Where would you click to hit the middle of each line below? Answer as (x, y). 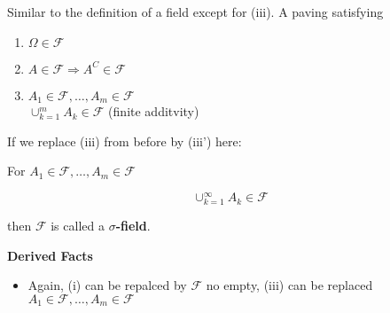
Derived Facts (50, 255)
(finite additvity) (154, 111)
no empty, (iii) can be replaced (289, 285)
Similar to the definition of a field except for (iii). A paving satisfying (195, 12)
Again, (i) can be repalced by (107, 285)
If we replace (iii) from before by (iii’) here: (125, 141)
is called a (78, 226)
